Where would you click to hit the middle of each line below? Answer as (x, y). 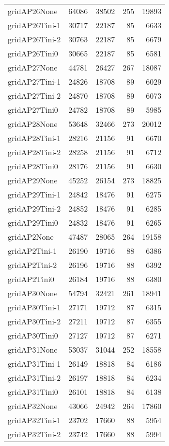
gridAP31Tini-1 (34, 364)
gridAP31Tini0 (33, 392)
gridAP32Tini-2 (34, 434)
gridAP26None (33, 11)
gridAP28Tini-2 (34, 152)
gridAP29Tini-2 (34, 208)
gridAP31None (33, 349)
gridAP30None (33, 293)
